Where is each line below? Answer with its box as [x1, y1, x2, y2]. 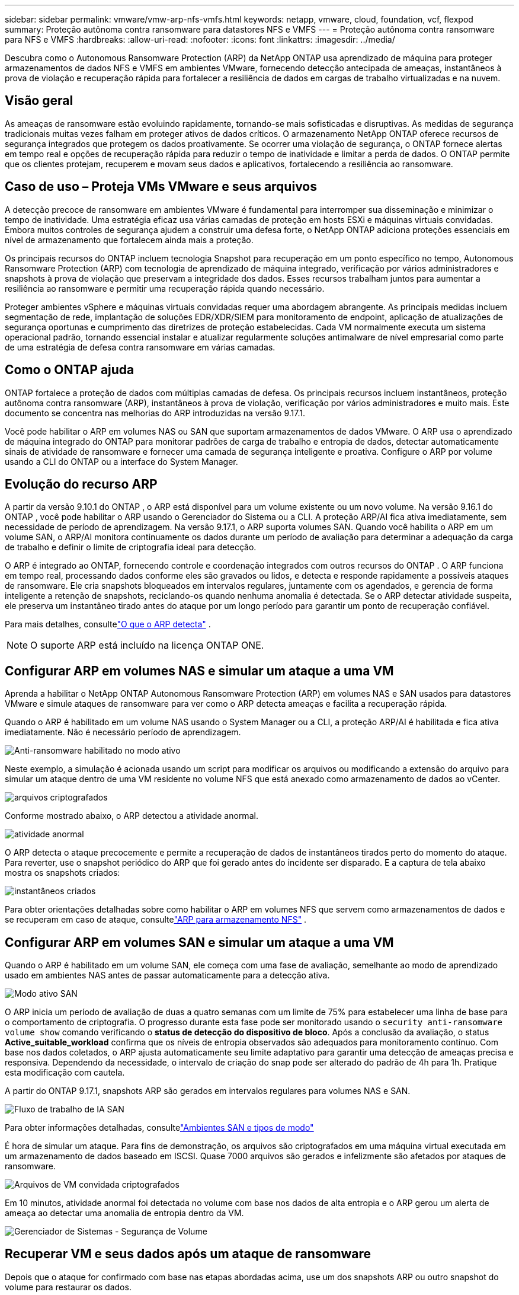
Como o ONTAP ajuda [5, 362, 134, 378]
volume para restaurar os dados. [5, 1281, 132, 1292]
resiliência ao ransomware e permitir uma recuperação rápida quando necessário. [5, 283, 325, 294]
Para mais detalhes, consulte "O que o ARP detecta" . [5, 619, 211, 630]
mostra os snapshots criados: [5, 867, 120, 878]
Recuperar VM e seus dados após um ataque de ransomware [5, 1246, 371, 1262]
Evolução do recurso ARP [5, 476, 158, 492]
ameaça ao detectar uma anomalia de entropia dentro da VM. [5, 1208, 244, 1219]
